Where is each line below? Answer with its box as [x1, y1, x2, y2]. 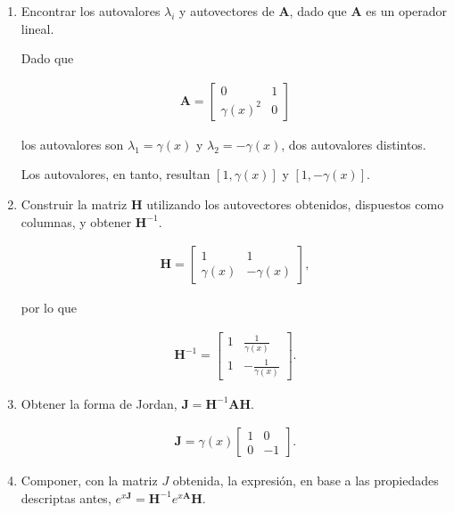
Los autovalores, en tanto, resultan [21, 165, 210, 183]
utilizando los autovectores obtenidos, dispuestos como [146, 195, 444, 213]
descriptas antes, [21, 488, 111, 507]
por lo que [21, 298, 78, 317]
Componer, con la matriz [21, 471, 158, 490]
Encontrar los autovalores [21, 2, 161, 20]
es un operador [366, 2, 448, 20]
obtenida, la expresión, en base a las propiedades [172, 471, 439, 490]
